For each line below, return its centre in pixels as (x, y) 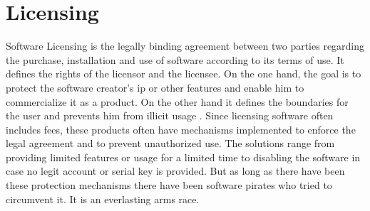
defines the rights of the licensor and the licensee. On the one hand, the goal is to (184, 74)
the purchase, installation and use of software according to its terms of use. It (175, 59)
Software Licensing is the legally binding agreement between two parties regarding (185, 46)
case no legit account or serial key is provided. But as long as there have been (175, 171)
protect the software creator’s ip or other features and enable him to (155, 87)
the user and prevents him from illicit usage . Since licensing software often (170, 115)
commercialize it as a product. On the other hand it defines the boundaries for (177, 101)
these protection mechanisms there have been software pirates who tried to (169, 185)
